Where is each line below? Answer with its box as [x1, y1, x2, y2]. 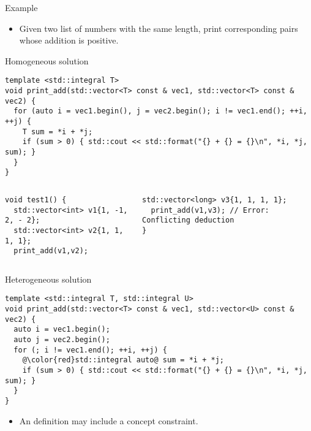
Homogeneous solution [5, 54, 89, 67]
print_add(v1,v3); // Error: [151, 205, 269, 215]
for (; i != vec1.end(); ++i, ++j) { [13, 345, 167, 354]
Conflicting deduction [142, 216, 234, 225]
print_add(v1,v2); [13, 246, 89, 256]
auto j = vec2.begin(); [13, 335, 110, 345]
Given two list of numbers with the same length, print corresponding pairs [19, 21, 298, 34]
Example [5, 1, 38, 13]
